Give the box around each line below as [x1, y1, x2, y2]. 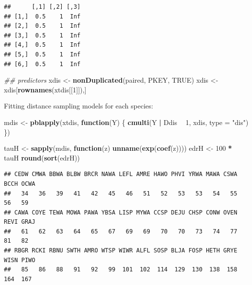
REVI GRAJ [4, 218, 36, 226]
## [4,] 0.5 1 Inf [4, 41, 81, 49]
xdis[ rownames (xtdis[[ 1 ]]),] [4, 84, 87, 94]
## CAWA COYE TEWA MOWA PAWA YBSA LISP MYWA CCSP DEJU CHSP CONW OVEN [4, 209, 237, 216]
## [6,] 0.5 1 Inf [4, 60, 81, 68]
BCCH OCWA [4, 180, 36, 187]
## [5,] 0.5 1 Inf [4, 51, 81, 58]
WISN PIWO [4, 256, 36, 264]
